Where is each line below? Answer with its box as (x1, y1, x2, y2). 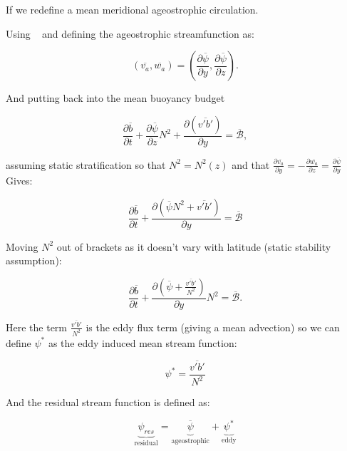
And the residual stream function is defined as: (6, 395, 210, 410)
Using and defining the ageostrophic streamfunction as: (6, 26, 254, 41)
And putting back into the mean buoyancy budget (6, 90, 225, 105)
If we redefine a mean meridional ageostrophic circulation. (6, 2, 259, 16)
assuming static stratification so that (6, 157, 166, 172)
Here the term (6, 319, 68, 334)
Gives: (6, 173, 33, 187)
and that (232, 157, 270, 172)
